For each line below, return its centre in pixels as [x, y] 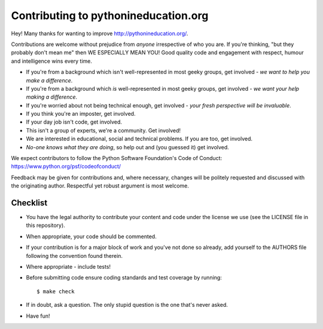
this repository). [45, 225]
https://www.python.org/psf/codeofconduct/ [66, 167]
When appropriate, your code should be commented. [91, 236]
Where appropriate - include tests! [68, 267]
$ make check [56, 291]
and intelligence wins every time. [52, 61]
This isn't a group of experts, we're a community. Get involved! [103, 130]
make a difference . [49, 80]
